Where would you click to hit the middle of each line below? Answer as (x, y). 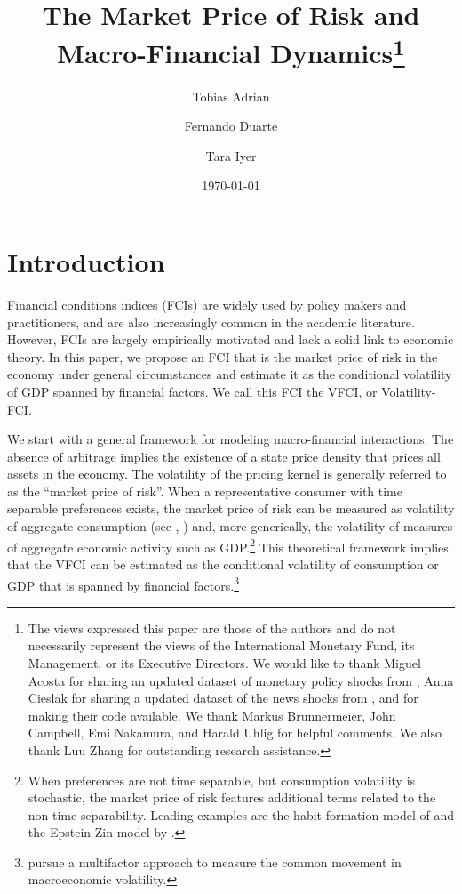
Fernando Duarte (231, 126)
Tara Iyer (231, 155)
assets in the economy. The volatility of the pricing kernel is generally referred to (227, 474)
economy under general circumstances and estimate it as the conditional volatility (230, 374)
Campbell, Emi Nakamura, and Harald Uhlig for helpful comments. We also (235, 733)
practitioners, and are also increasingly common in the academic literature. (211, 322)
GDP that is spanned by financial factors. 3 (123, 584)
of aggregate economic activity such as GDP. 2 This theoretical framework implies (228, 545)
